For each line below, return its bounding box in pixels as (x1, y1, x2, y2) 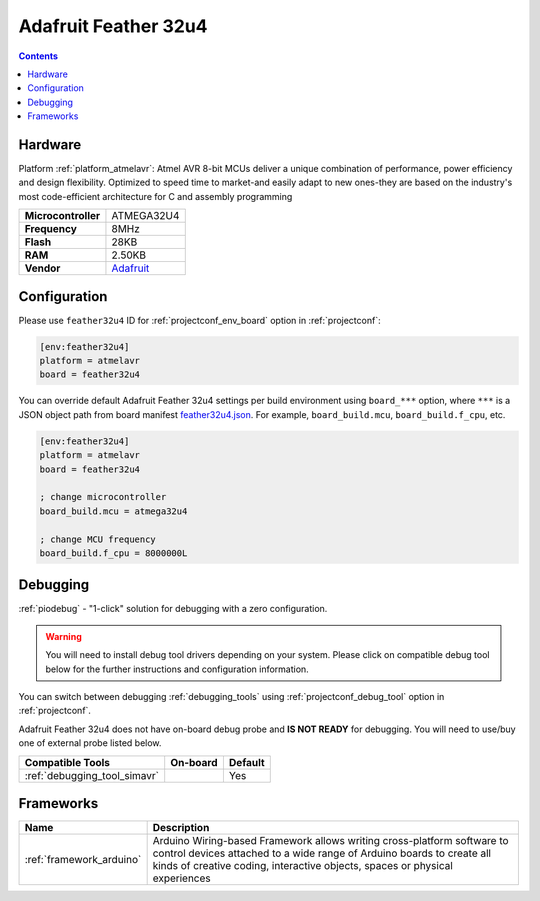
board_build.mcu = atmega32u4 (39, 505, 188, 517)
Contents (18, 50, 59, 62)
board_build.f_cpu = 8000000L (39, 547, 188, 559)
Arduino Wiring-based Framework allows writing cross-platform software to (152, 834, 509, 848)
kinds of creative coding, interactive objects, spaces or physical (152, 859, 454, 873)
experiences (152, 871, 211, 885)
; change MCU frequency (39, 533, 157, 545)
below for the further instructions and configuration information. (45, 663, 309, 675)
